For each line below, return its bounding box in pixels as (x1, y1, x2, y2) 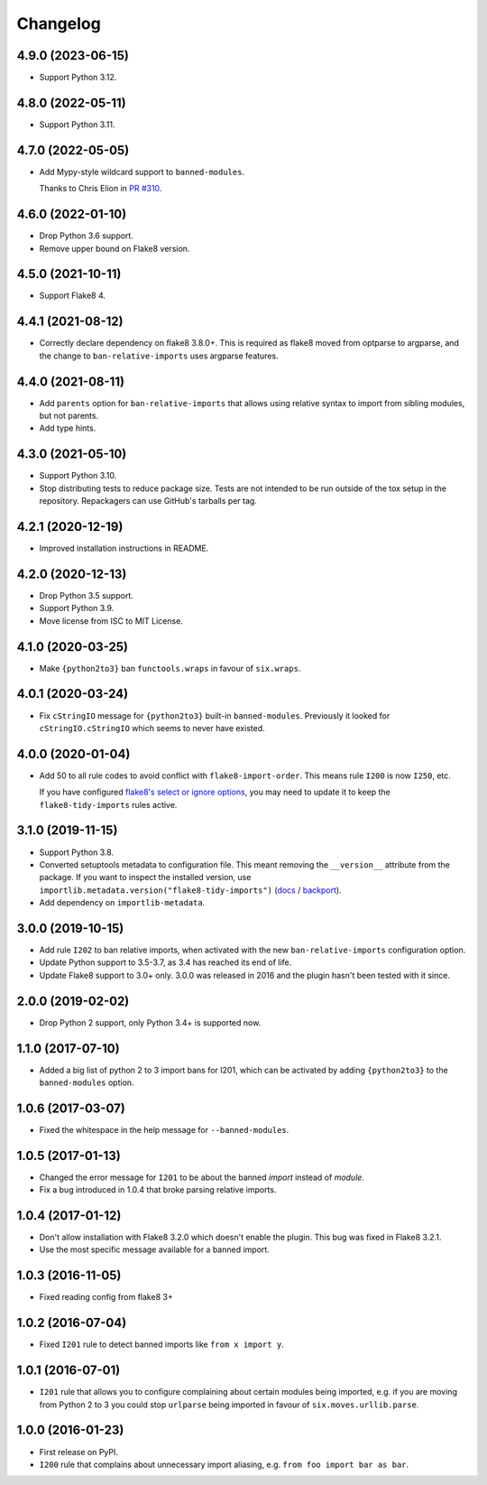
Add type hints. (39, 422, 96, 433)
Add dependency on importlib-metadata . (39, 897, 206, 908)
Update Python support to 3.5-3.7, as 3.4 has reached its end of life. (39, 957, 292, 968)
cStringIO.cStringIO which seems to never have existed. (39, 722, 265, 733)
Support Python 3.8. (39, 847, 115, 858)
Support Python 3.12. (39, 72, 117, 83)
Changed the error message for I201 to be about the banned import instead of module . (39, 1172, 365, 1183)
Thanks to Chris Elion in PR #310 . (39, 183, 162, 194)
